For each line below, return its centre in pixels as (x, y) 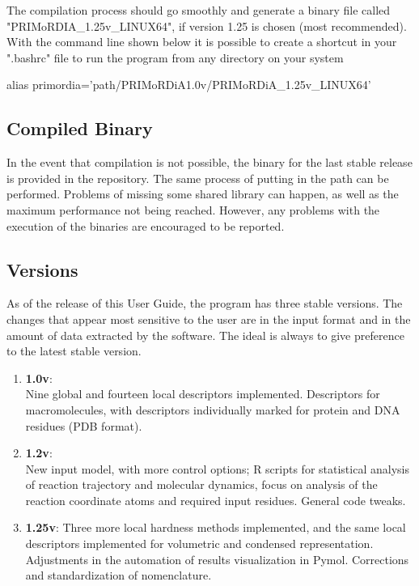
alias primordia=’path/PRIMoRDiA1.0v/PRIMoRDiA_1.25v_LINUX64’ (189, 85)
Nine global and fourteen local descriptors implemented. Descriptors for (203, 394)
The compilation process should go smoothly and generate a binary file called (199, 10)
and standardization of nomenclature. (119, 575)
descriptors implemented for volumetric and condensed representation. (199, 544)
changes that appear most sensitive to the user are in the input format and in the (209, 318)
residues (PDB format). (84, 425)
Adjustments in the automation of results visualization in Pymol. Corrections (217, 559)
